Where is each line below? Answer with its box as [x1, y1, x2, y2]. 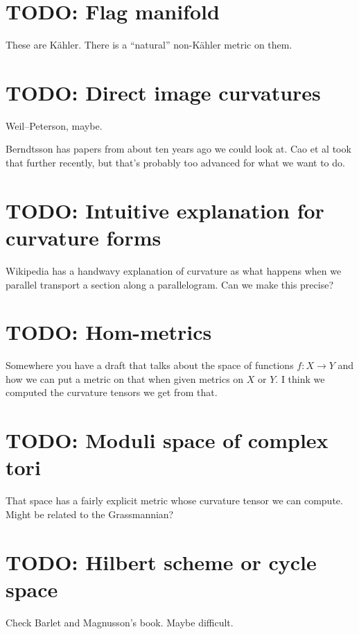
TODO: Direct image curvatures [6, 78, 321, 106]
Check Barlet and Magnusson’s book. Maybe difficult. [6, 615, 234, 629]
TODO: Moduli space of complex [6, 426, 329, 454]
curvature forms [6, 223, 161, 251]
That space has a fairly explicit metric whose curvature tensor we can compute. [6, 493, 343, 508]
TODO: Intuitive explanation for [6, 196, 324, 224]
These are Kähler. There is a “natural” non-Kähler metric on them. [6, 37, 292, 52]
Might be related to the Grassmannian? [6, 506, 174, 521]
